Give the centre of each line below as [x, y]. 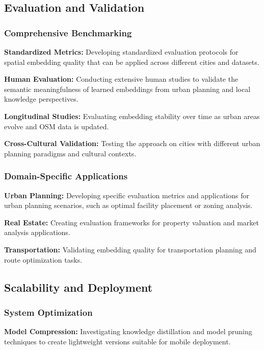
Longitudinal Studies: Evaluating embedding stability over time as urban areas [132, 116]
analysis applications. [37, 232]
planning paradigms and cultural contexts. [70, 153]
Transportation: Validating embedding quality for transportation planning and [130, 249]
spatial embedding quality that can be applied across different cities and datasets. [132, 62]
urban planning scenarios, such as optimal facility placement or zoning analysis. [128, 205]
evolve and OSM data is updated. [57, 126]
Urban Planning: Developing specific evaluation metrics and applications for [127, 195]
